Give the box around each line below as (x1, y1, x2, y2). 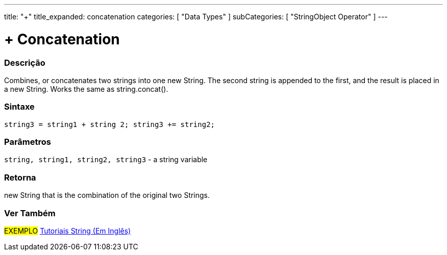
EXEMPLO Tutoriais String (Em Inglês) (4, 226, 131, 235)
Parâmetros (4, 137, 51, 147)
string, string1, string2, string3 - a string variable (4, 155, 208, 164)
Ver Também (4, 208, 56, 218)
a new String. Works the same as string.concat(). (4, 84, 168, 93)
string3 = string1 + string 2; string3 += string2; (4, 120, 215, 129)
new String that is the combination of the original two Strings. (4, 191, 210, 200)
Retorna (4, 172, 36, 183)
